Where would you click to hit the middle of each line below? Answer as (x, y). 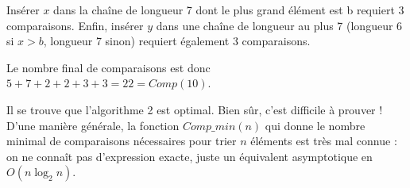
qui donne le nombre (315, 125)
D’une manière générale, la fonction (93, 125)
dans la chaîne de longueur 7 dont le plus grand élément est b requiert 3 (229, 10)
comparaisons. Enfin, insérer (75, 25)
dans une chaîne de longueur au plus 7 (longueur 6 (279, 25)
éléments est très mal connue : (324, 141)
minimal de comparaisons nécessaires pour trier (122, 141)
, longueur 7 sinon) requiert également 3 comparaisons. (177, 41)
